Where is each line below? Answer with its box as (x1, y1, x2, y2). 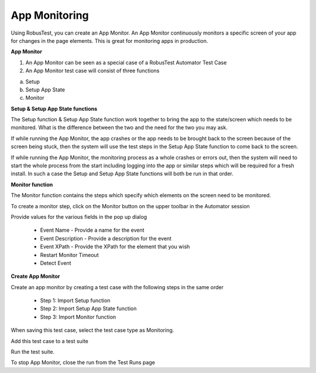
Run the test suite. (11, 348, 55, 355)
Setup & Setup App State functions (11, 105, 98, 112)
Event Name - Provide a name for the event (40, 226, 145, 234)
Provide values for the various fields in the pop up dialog (11, 213, 147, 220)
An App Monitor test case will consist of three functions (25, 67, 160, 74)
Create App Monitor (11, 273, 60, 280)
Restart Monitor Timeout (40, 251, 99, 258)
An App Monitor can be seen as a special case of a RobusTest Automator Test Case (25, 59, 227, 66)
